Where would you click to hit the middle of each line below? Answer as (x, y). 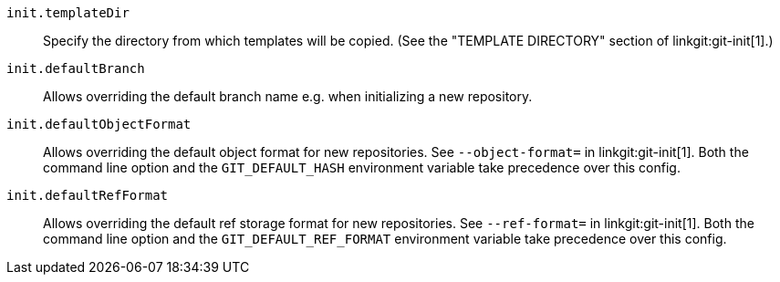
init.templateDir (68, 13)
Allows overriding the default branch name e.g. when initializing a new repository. (288, 96)
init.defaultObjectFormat (99, 124)
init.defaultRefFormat (88, 195)
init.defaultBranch (76, 68)
